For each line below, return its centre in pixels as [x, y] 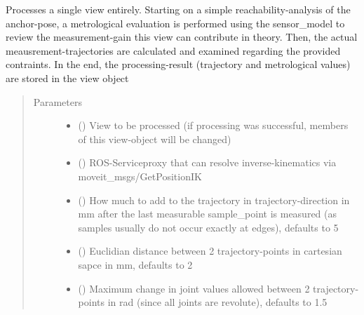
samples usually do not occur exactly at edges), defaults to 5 [208, 227]
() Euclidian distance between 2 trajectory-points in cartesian [210, 251]
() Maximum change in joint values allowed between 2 [194, 288]
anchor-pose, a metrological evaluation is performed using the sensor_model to [175, 23]
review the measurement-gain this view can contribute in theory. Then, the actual [182, 37]
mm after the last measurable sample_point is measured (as [208, 214]
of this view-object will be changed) [155, 139]
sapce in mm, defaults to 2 [135, 264]
